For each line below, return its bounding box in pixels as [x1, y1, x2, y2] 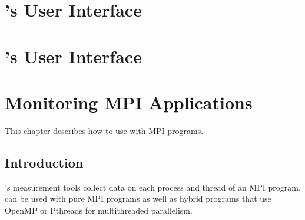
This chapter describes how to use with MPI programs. [5, 124, 204, 136]
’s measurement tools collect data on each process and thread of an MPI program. [5, 180, 301, 193]
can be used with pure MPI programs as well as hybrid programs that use [5, 192, 271, 205]
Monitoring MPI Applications [5, 90, 253, 114]
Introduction [5, 153, 84, 171]
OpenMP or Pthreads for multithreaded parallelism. [5, 203, 193, 216]
